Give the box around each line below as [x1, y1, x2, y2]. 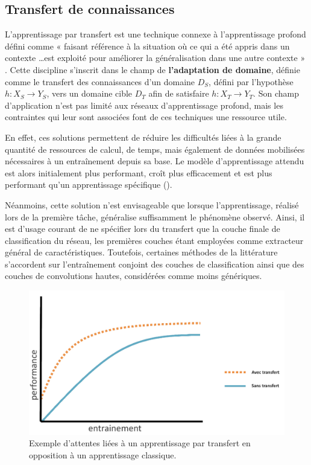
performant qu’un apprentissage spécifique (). [5, 178, 172, 191]
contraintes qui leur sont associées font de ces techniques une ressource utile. [5, 111, 287, 123]
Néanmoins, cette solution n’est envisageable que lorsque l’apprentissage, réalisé [5, 198, 299, 211]
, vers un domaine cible [46, 87, 133, 100]
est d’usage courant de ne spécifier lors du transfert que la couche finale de [5, 222, 280, 235]
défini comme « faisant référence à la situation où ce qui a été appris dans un [5, 39, 290, 52]
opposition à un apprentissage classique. [29, 448, 177, 461]
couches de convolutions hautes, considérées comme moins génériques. [5, 269, 262, 282]
